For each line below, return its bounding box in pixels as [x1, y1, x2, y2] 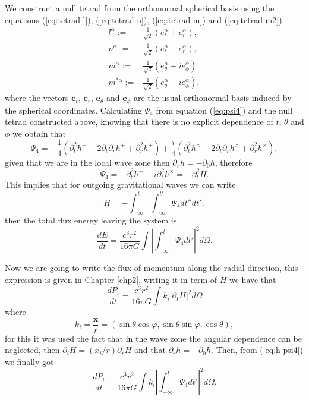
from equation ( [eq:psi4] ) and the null [156, 103, 293, 116]
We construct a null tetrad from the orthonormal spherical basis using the [5, 2, 275, 14]
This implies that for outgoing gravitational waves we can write [5, 178, 236, 191]
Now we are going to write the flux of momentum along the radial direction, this [5, 262, 298, 274]
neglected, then [5, 344, 60, 356]
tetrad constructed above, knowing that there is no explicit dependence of [5, 115, 273, 128]
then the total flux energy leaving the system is [5, 214, 177, 226]
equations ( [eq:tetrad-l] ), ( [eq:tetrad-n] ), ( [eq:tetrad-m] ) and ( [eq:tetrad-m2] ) [5, 13, 282, 26]
